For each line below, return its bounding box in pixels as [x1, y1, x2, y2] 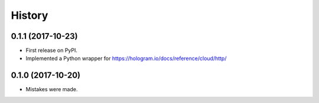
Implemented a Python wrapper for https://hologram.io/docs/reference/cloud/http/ [25, 55, 227, 62]
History [11, 9, 48, 22]
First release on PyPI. [25, 47, 78, 54]
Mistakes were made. [25, 86, 78, 93]
